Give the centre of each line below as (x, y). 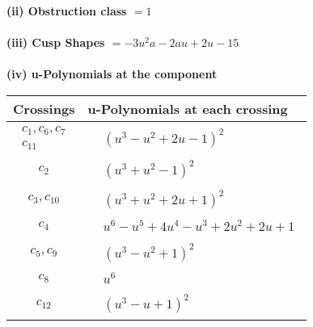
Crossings (44, 108)
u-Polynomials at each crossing (188, 108)
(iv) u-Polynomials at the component (112, 74)
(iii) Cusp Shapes (56, 42)
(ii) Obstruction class (67, 10)
